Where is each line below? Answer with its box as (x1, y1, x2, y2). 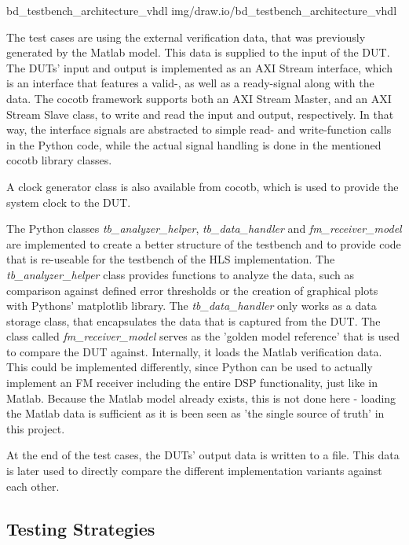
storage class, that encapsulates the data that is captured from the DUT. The (6, 312, 381, 329)
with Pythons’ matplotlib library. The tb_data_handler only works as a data (6, 297, 377, 314)
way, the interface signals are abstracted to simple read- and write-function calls (6, 121, 392, 138)
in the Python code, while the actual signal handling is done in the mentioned (6, 136, 382, 153)
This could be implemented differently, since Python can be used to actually (6, 359, 373, 375)
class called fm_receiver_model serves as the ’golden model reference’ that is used (6, 328, 400, 344)
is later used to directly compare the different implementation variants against (6, 462, 382, 479)
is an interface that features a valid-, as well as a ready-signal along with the (6, 75, 374, 91)
